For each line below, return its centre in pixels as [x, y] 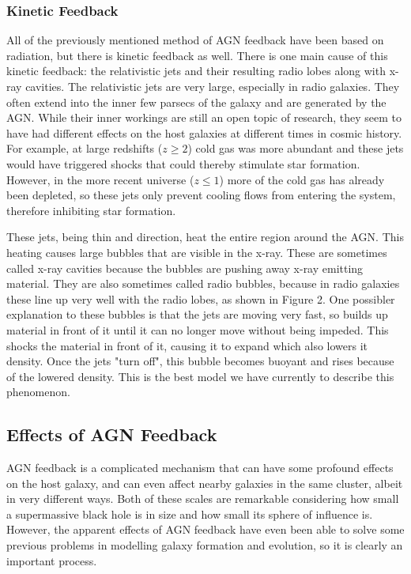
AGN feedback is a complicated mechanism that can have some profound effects [200, 468]
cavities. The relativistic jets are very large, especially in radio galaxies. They [213, 86]
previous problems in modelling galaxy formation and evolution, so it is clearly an [205, 545]
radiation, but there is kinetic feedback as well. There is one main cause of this [197, 55]
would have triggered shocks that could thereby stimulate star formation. [183, 163]
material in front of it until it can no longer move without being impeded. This [198, 329]
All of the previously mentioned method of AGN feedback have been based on [195, 40]
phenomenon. [38, 392]
